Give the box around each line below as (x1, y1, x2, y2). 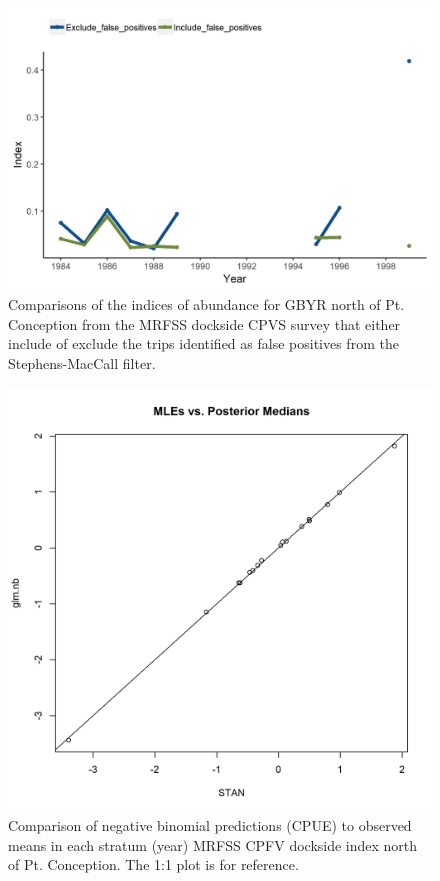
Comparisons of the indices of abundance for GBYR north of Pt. (8, 293, 405, 314)
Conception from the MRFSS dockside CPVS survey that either (8, 313, 401, 334)
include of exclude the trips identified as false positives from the (8, 333, 399, 354)
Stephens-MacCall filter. (8, 352, 156, 373)
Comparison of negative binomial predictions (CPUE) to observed (8, 814, 412, 835)
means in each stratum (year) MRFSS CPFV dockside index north (8, 834, 418, 855)
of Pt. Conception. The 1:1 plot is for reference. (8, 854, 299, 875)
